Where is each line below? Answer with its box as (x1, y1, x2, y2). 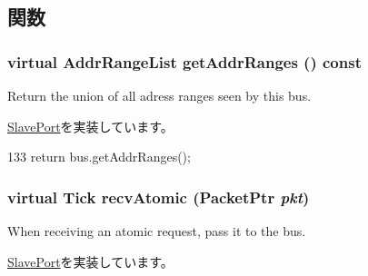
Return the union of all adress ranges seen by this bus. (7, 86, 312, 104)
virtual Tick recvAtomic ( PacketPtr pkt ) (7, 185, 310, 208)
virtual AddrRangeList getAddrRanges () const (7, 50, 362, 73)
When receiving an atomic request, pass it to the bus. (7, 222, 306, 240)
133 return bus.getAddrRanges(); (7, 147, 191, 166)
